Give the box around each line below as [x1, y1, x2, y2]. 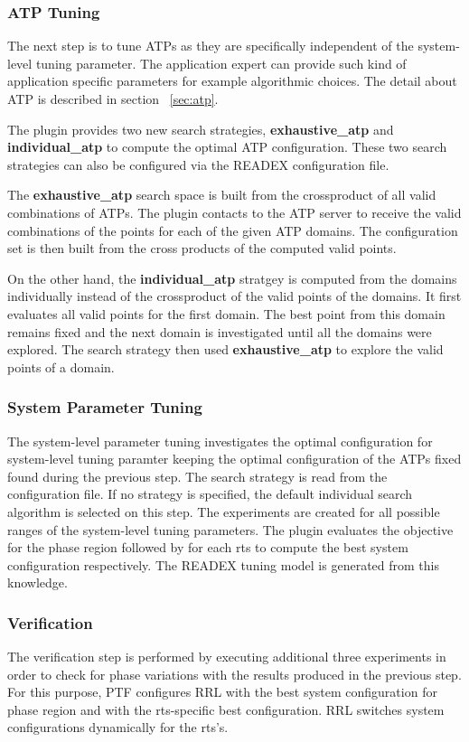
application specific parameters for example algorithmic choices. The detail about [7, 71, 457, 90]
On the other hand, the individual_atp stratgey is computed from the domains [7, 268, 457, 287]
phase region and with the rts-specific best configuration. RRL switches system [7, 700, 445, 719]
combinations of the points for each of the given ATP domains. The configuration [7, 221, 458, 240]
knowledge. [7, 573, 68, 592]
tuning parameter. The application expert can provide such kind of [35, 53, 407, 72]
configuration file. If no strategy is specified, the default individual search [7, 484, 413, 503]
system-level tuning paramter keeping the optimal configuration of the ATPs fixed [7, 449, 462, 468]
